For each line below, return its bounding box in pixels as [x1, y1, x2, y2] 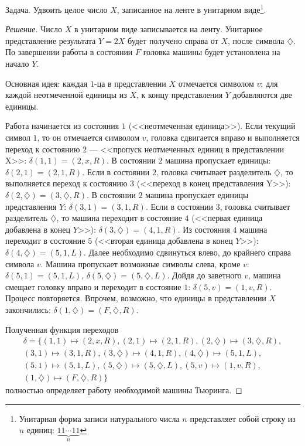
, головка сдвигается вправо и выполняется [146, 131, 300, 143]
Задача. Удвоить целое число [5, 3, 108, 15]
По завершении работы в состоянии [5, 46, 133, 58]
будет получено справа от [128, 34, 218, 46]
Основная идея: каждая [5, 77, 88, 89]
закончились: [5, 303, 51, 315]
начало [5, 57, 29, 70]
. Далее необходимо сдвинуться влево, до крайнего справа [83, 246, 292, 258]
